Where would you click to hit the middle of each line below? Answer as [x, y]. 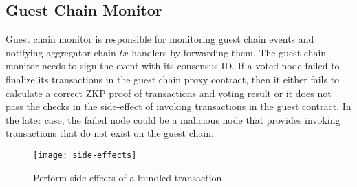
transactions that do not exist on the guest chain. [110, 133]
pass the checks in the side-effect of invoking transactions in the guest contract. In [178, 106]
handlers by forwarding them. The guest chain [229, 52]
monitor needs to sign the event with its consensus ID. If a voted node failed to [173, 66]
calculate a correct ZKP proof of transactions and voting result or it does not [169, 92]
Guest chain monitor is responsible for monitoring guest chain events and [160, 39]
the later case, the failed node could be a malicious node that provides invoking [173, 119]
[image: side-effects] [85, 155]
